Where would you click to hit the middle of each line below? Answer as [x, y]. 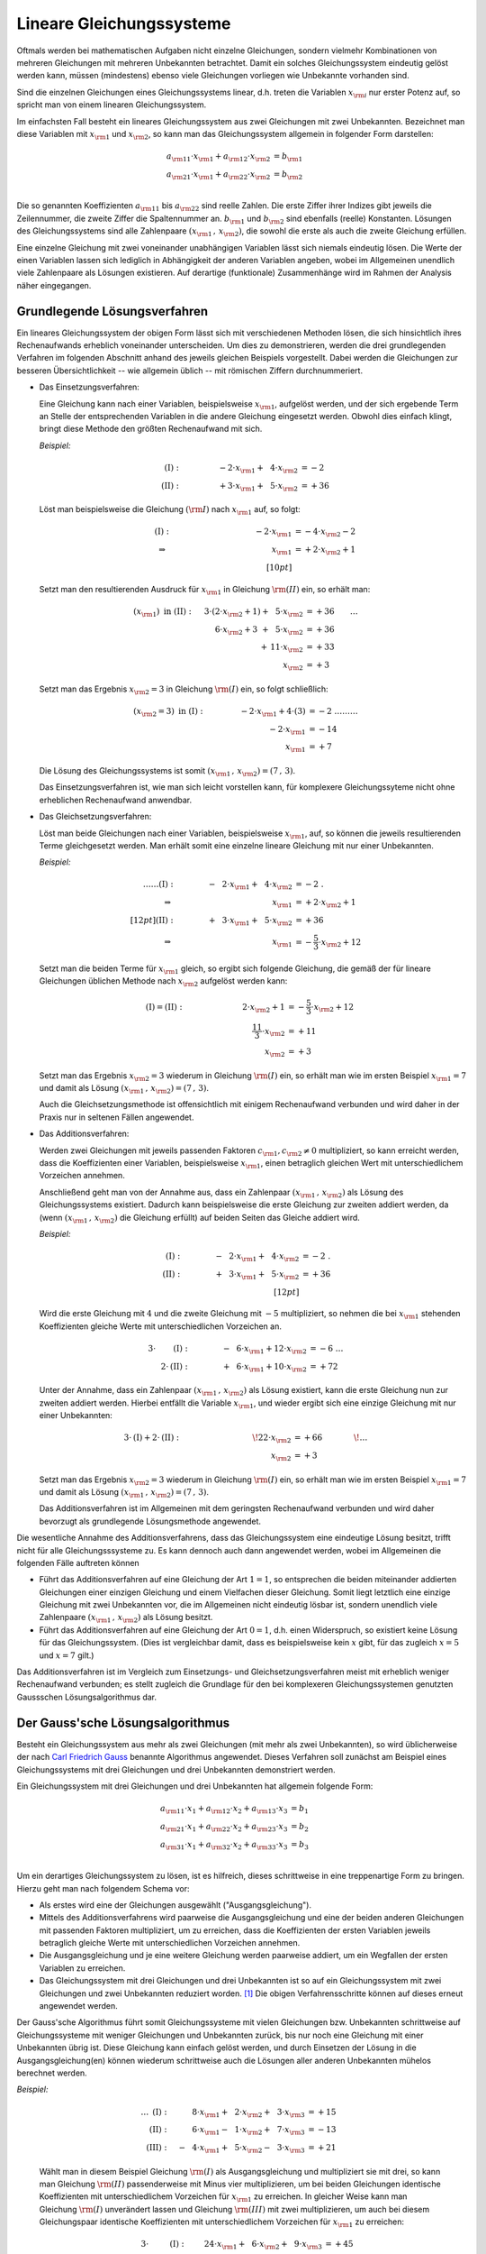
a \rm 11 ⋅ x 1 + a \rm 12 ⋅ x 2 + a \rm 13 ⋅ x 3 [224, 1810]
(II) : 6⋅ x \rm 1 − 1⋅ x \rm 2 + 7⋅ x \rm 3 [227, 2130]
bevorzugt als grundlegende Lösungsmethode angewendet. [150, 1521]
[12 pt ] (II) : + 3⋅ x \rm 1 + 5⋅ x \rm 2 [211, 921]
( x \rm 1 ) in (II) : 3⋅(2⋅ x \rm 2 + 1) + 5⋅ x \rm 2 [218, 612]
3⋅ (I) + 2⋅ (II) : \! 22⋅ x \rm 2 [207, 1439]
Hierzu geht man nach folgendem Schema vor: [103, 1888]
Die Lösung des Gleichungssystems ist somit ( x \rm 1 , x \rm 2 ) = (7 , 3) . [167, 771]
